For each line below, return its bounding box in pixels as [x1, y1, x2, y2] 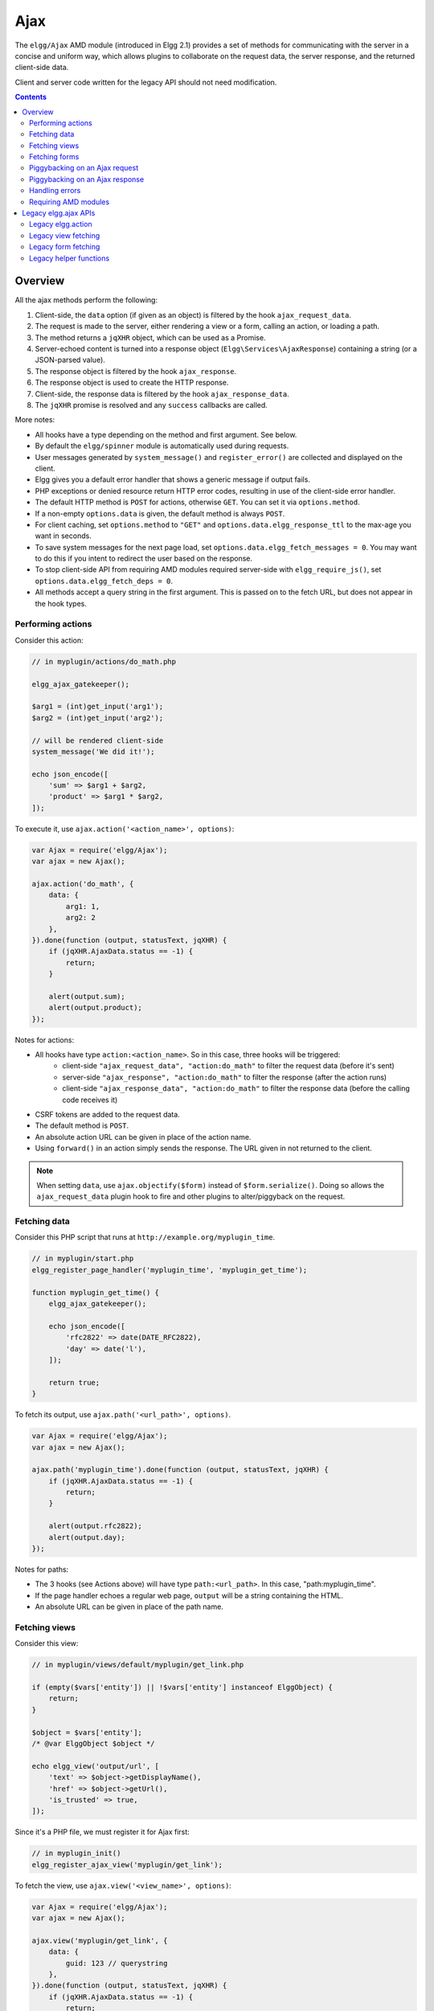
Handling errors [29, 186, 81, 195]
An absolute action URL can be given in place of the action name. [35, 1132, 252, 1141]
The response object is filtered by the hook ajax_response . [35, 366, 237, 376]
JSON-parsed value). [35, 355, 106, 365]
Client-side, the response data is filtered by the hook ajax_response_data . [35, 389, 289, 398]
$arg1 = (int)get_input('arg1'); [31, 702, 164, 711]
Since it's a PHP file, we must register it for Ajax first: [14, 1827, 190, 1837]
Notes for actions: [14, 1034, 75, 1045]
